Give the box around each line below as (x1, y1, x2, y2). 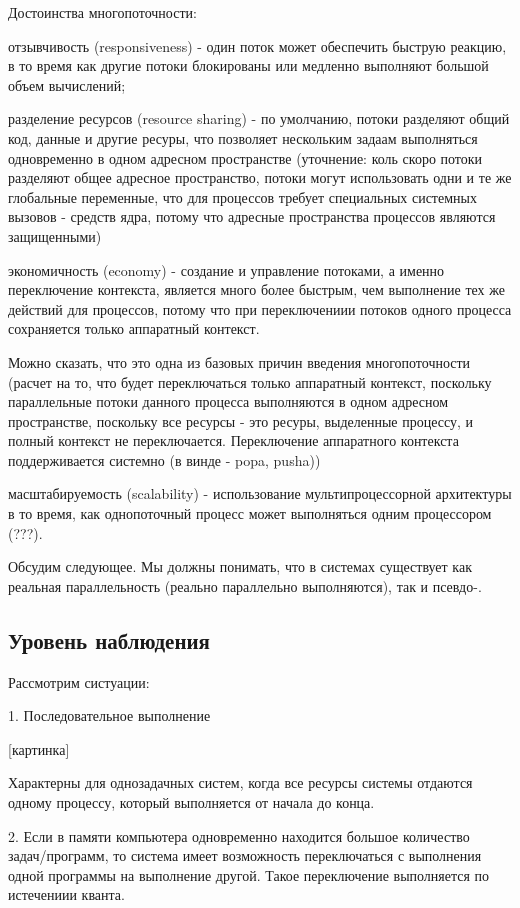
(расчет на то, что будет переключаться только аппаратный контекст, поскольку (8, 371, 492, 392)
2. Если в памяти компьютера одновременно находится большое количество (8, 825, 470, 846)
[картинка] (8, 738, 70, 759)
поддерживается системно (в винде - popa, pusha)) (8, 449, 321, 470)
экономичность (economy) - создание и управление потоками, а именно (8, 259, 445, 280)
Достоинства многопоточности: (8, 2, 197, 22)
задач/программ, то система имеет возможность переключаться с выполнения (8, 845, 482, 866)
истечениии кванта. (8, 884, 125, 905)
